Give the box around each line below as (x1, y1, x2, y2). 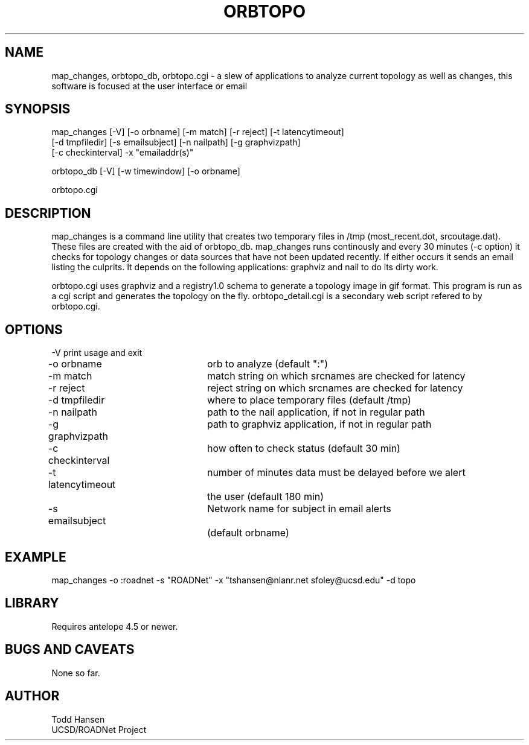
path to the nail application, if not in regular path (207, 406, 425, 419)
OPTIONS (5, 322, 63, 337)
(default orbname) (207, 527, 289, 539)
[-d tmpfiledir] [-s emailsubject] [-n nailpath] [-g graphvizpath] (51, 137, 301, 148)
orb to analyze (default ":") (207, 358, 329, 370)
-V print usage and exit (51, 347, 143, 358)
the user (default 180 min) (207, 490, 324, 503)
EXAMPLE (5, 549, 66, 565)
